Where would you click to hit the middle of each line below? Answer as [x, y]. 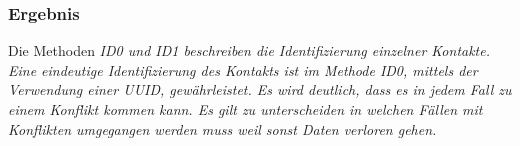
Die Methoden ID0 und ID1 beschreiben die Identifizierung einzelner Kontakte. [249, 50]
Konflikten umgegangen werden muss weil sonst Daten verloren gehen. [222, 128]
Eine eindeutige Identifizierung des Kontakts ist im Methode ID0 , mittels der [243, 69]
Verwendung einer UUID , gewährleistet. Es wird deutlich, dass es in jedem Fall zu [260, 89]
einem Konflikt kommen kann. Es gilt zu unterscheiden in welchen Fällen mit [245, 109]
